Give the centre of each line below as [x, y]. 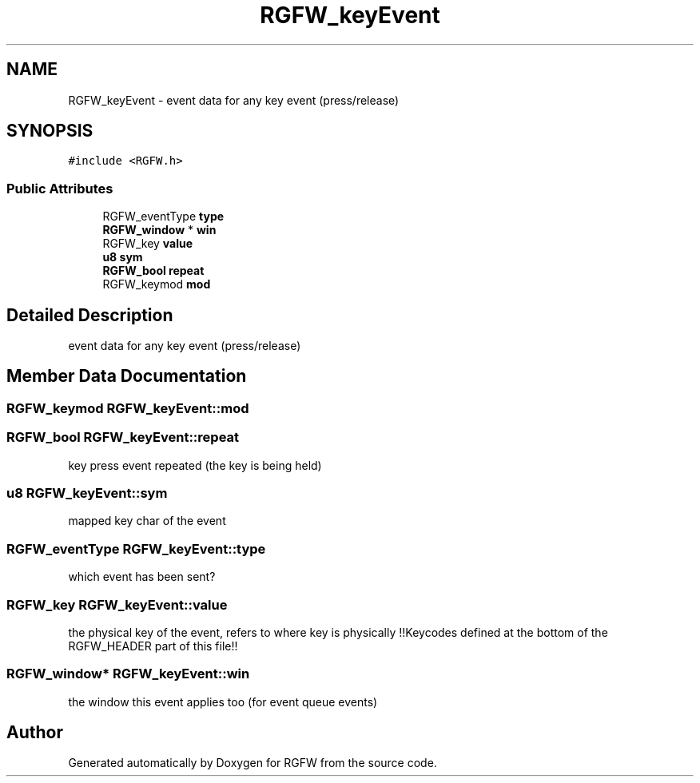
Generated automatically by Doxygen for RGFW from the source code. [253, 763]
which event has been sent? [142, 577]
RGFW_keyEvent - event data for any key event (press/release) [234, 100]
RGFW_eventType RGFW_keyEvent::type [136, 548]
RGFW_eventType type [163, 217]
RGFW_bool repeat [153, 271]
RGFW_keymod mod [157, 284]
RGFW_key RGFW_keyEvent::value [117, 604]
